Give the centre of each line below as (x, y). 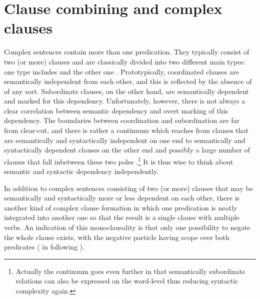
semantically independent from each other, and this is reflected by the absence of (128, 81)
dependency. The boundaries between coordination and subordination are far (122, 120)
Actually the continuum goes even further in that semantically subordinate (130, 271)
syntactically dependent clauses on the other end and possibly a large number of (127, 150)
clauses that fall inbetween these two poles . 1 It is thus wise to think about (119, 160)
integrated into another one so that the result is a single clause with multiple (122, 217)
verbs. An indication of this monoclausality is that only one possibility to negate (127, 227)
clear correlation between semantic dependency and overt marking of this (116, 110)
